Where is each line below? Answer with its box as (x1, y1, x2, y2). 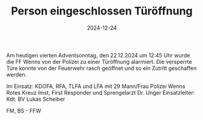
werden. (6, 71, 27, 78)
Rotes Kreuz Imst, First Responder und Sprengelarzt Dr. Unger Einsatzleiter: (6, 89, 195, 96)
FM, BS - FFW (6, 107, 41, 114)
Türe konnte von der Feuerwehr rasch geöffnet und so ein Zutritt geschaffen (6, 65, 197, 72)
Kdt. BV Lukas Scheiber (6, 95, 65, 103)
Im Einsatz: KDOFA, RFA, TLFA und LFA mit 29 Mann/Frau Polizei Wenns (6, 83, 186, 90)
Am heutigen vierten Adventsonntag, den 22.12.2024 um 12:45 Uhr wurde (6, 51, 190, 58)
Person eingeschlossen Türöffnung (11, 4, 193, 18)
